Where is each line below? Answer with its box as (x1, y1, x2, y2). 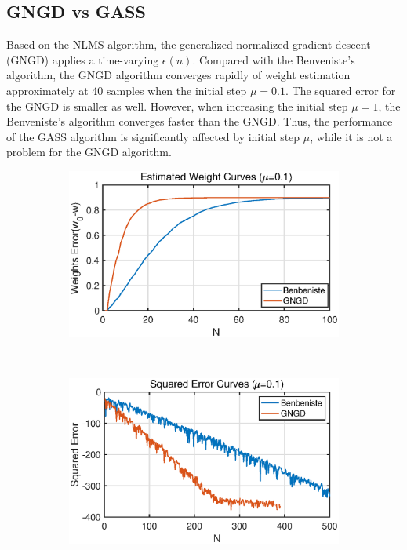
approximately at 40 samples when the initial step (6, 82, 247, 98)
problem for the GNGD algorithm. (6, 144, 172, 160)
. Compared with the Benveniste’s (192, 51, 355, 67)
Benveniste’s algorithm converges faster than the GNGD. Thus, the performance (6, 113, 393, 129)
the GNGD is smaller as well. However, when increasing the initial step (6, 97, 348, 114)
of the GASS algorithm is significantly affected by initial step (6, 128, 300, 144)
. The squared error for (285, 82, 396, 98)
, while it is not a (310, 128, 393, 144)
